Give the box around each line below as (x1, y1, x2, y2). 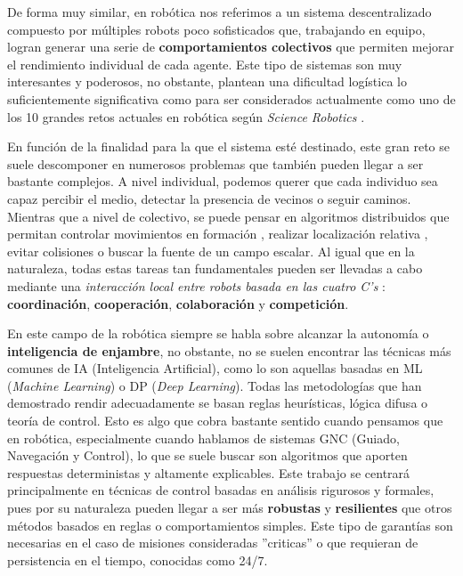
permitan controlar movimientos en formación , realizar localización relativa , (7, 224, 428, 243)
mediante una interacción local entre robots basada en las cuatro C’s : (7, 276, 386, 295)
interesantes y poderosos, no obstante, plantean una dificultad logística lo (7, 72, 407, 91)
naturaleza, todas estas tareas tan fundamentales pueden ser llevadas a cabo (7, 259, 423, 278)
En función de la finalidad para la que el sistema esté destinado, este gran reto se (7, 137, 450, 156)
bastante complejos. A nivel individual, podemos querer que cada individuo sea (7, 172, 438, 191)
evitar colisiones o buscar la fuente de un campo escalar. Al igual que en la (7, 241, 415, 260)
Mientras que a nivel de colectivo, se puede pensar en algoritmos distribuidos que (7, 207, 450, 225)
